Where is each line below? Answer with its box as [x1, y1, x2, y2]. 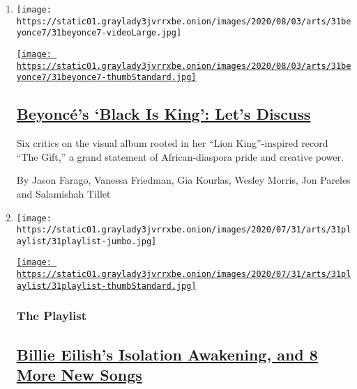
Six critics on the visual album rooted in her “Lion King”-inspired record [16, 136, 328, 150]
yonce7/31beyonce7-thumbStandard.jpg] [16, 72, 197, 83]
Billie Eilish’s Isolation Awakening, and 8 [16, 343, 318, 365]
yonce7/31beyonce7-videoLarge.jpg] [16, 28, 182, 38]
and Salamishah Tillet [16, 186, 111, 200]
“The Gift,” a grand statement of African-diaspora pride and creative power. [16, 149, 344, 164]
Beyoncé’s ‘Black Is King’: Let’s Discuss [16, 103, 311, 125]
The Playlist [16, 307, 87, 324]
